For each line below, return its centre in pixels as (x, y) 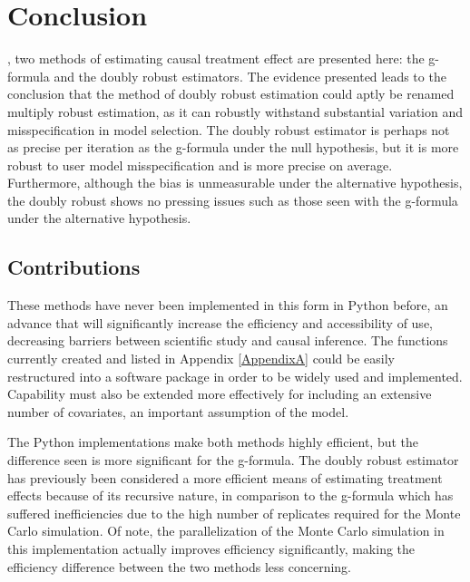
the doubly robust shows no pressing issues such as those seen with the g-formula (233, 200)
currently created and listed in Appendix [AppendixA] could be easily (201, 359)
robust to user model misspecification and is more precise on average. (200, 165)
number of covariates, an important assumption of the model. (178, 411)
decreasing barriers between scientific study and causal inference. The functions (228, 340)
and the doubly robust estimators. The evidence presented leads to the (250, 76)
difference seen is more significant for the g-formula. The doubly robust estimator (233, 460)
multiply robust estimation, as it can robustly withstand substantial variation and (235, 111)
